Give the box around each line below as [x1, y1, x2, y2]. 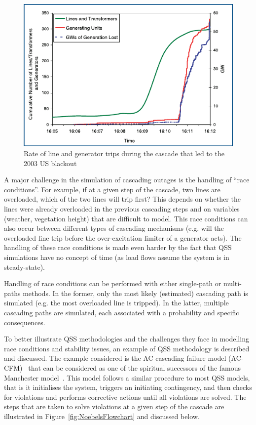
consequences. [4, 317, 45, 327]
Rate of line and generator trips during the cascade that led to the [24, 148, 224, 159]
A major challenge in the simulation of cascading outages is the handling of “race [4, 174, 250, 185]
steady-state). [4, 261, 45, 272]
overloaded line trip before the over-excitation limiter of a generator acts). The [4, 232, 242, 243]
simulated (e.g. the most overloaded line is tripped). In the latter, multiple [4, 297, 229, 308]
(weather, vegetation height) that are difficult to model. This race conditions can [4, 213, 248, 223]
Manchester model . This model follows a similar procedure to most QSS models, [4, 372, 250, 382]
